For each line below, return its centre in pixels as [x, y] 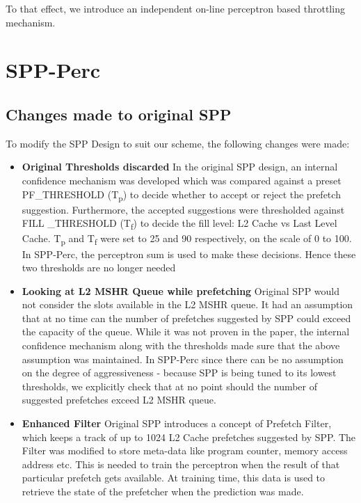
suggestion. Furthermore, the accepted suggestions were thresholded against [183, 209]
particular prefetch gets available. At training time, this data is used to [174, 478]
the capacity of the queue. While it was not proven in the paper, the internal [186, 332]
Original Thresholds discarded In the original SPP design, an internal [180, 167]
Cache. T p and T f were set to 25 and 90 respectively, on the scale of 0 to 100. [187, 239]
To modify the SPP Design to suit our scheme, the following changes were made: [178, 143]
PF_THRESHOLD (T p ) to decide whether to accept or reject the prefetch [181, 195]
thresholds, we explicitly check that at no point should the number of [170, 386]
